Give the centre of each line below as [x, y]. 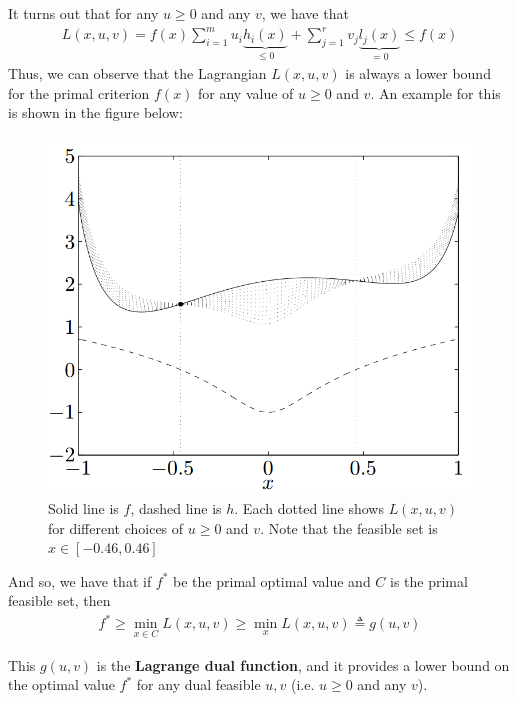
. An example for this [435, 92]
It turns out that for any [83, 13]
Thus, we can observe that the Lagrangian [137, 73]
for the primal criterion [79, 92]
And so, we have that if [80, 580]
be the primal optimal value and [272, 580]
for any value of [246, 92]
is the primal [429, 580]
